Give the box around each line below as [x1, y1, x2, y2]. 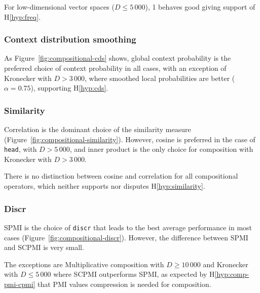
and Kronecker [203, 259, 248, 269]
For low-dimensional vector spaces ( [4, 2, 115, 12]
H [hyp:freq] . [4, 11, 41, 22]
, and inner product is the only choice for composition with [69, 144, 253, 154]
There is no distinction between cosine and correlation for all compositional [4, 171, 238, 181]
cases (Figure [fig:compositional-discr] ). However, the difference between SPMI [4, 232, 248, 242]
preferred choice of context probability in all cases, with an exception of [4, 63, 227, 73]
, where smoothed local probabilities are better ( [85, 72, 235, 83]
